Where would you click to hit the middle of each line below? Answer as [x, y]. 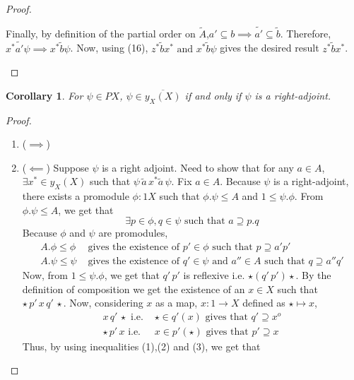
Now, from [45, 275]
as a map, [177, 303]
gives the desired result [270, 48]
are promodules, [133, 233]
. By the [313, 275]
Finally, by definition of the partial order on [101, 33]
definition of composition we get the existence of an [134, 289]
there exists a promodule [76, 196]
